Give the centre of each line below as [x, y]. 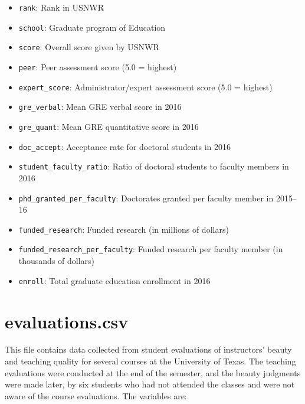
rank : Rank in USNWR [61, 7]
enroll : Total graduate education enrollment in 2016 [114, 280]
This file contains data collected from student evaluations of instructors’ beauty [148, 349]
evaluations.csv [67, 321]
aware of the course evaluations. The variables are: [96, 395]
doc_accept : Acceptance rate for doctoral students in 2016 [125, 146]
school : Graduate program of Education [92, 27]
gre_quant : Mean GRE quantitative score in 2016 [109, 126]
